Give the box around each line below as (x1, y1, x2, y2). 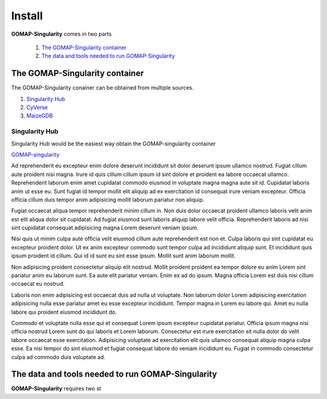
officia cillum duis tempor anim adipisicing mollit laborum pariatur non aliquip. (11, 196, 205, 203)
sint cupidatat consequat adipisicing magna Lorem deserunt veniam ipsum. (11, 224, 199, 231)
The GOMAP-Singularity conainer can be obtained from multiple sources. (11, 84, 194, 91)
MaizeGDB (26, 112, 53, 119)
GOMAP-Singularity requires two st (11, 385, 101, 392)
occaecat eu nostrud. (11, 280, 65, 288)
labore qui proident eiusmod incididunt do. (11, 308, 117, 315)
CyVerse (26, 104, 48, 111)
